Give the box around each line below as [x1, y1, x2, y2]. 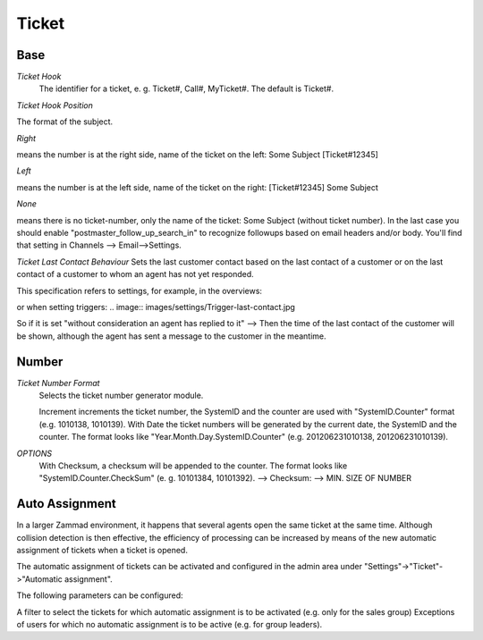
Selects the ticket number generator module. [38, 390, 204, 400]
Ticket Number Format [16, 377, 100, 388]
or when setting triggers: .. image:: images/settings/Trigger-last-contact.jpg [16, 301, 295, 312]
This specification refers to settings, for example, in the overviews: [16, 285, 263, 296]
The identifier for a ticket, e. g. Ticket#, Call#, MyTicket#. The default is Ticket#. [38, 83, 335, 94]
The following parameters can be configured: [16, 590, 183, 601]
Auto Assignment [16, 496, 116, 511]
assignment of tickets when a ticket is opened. [16, 545, 188, 556]
